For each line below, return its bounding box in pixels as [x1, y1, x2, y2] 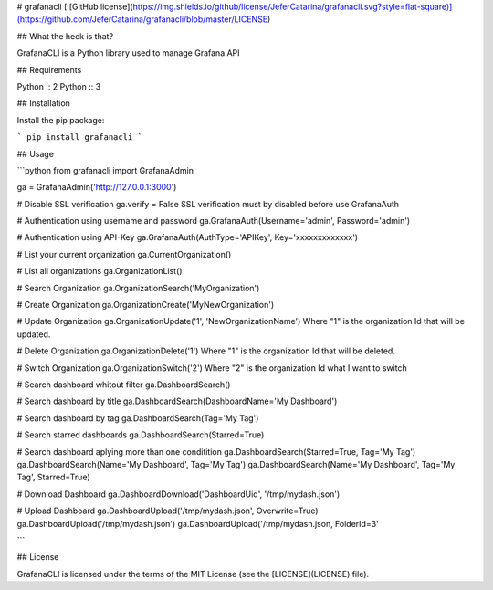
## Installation [16, 98, 70, 109]
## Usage [16, 148, 55, 159]
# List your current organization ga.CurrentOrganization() [16, 248, 232, 259]
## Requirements [16, 64, 82, 75]
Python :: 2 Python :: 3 [16, 80, 101, 91]
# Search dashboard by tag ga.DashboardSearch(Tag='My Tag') [16, 412, 259, 424]
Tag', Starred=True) [16, 471, 90, 483]
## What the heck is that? [16, 30, 114, 41]
